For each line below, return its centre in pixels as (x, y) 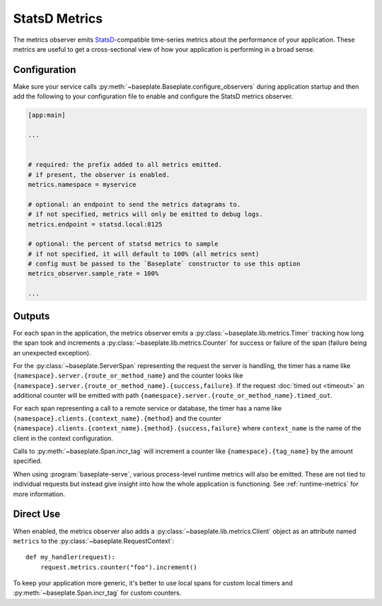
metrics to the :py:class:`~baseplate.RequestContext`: (94, 541)
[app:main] (47, 115)
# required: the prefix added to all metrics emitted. (125, 165)
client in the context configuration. (63, 438)
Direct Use (37, 514)
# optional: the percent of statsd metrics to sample (123, 244)
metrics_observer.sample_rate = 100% (93, 274)
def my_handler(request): (71, 557)
